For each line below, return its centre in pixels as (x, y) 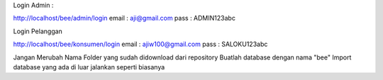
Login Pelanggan (38, 31)
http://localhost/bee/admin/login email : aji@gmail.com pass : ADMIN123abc (124, 18)
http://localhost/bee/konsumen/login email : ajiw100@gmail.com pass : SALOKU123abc (140, 44)
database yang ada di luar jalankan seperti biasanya (89, 67)
